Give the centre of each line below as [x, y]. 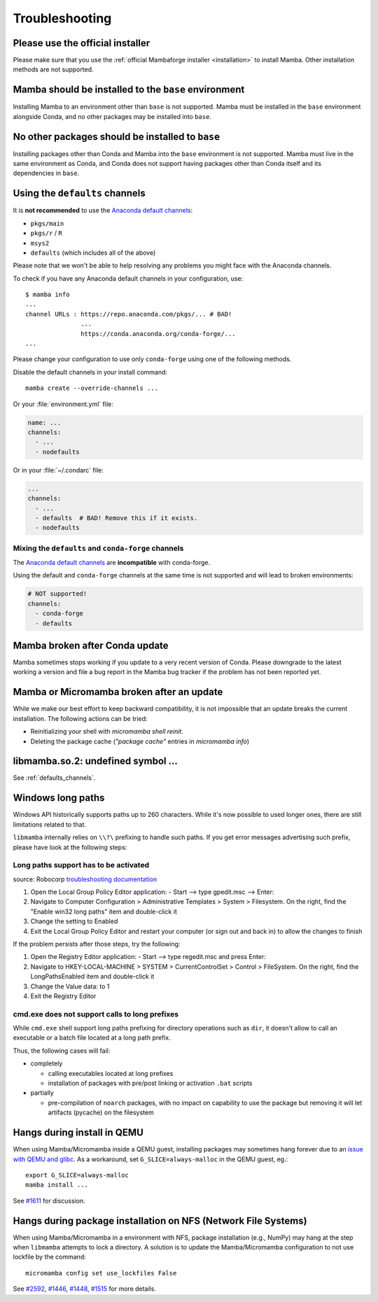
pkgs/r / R [46, 233]
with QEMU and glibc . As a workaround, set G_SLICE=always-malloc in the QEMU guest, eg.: [150, 1159]
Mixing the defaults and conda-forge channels [98, 548]
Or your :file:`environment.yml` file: [63, 404]
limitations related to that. [50, 824]
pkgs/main [47, 223]
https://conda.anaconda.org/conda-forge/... [158, 334]
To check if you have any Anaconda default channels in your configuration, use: [128, 278]
